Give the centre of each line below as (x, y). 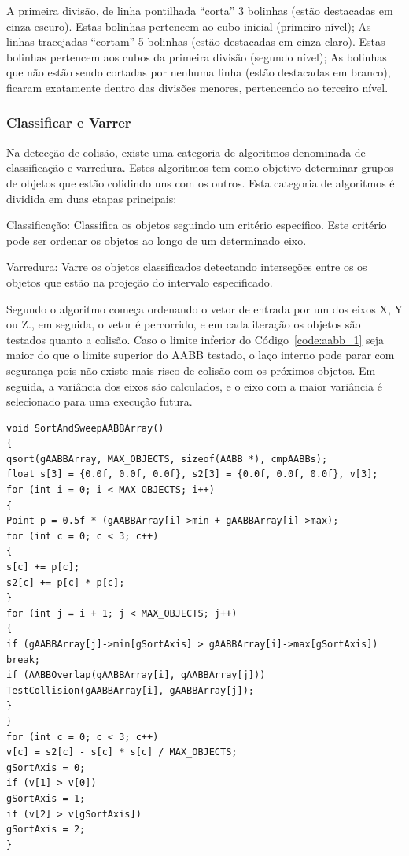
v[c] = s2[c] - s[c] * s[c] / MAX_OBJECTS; (122, 752)
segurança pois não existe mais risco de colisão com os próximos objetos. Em (191, 370)
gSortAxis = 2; (46, 830)
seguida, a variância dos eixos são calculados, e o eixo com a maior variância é (194, 385)
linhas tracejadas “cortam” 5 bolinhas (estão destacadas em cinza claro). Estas (196, 41)
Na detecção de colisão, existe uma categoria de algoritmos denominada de (186, 152)
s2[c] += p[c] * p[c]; (66, 582)
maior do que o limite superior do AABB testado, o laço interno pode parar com (201, 355)
